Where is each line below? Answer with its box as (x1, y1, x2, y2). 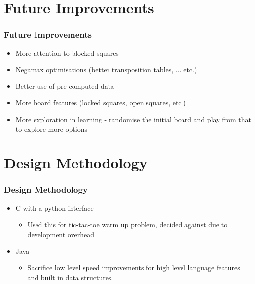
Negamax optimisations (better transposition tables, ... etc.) (15, 64, 197, 75)
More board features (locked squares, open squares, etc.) (15, 97, 186, 108)
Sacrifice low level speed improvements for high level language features (27, 262, 240, 273)
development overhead (27, 229, 94, 239)
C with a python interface (15, 203, 94, 213)
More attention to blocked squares (15, 47, 119, 58)
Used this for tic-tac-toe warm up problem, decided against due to (27, 219, 228, 230)
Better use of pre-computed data (15, 81, 114, 91)
